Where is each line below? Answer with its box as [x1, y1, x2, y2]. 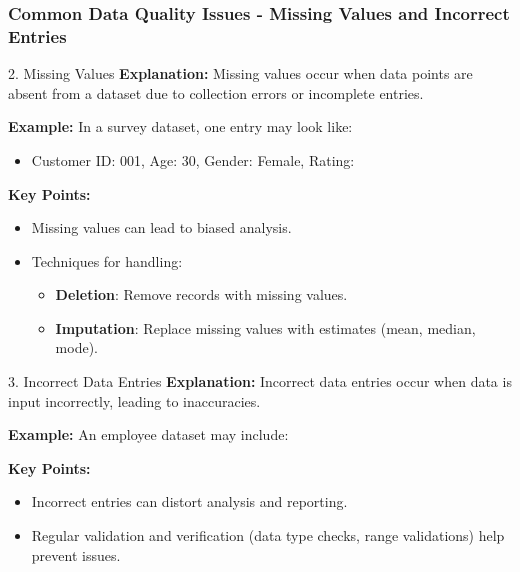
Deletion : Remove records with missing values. [55, 284, 348, 305]
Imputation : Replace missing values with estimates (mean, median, [55, 317, 476, 338]
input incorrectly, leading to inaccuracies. [8, 390, 261, 411]
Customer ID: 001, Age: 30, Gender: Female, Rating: [31, 149, 355, 170]
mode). [55, 337, 98, 358]
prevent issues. [31, 544, 121, 565]
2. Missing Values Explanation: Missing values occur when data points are [8, 63, 473, 84]
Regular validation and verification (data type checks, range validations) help [31, 525, 505, 546]
